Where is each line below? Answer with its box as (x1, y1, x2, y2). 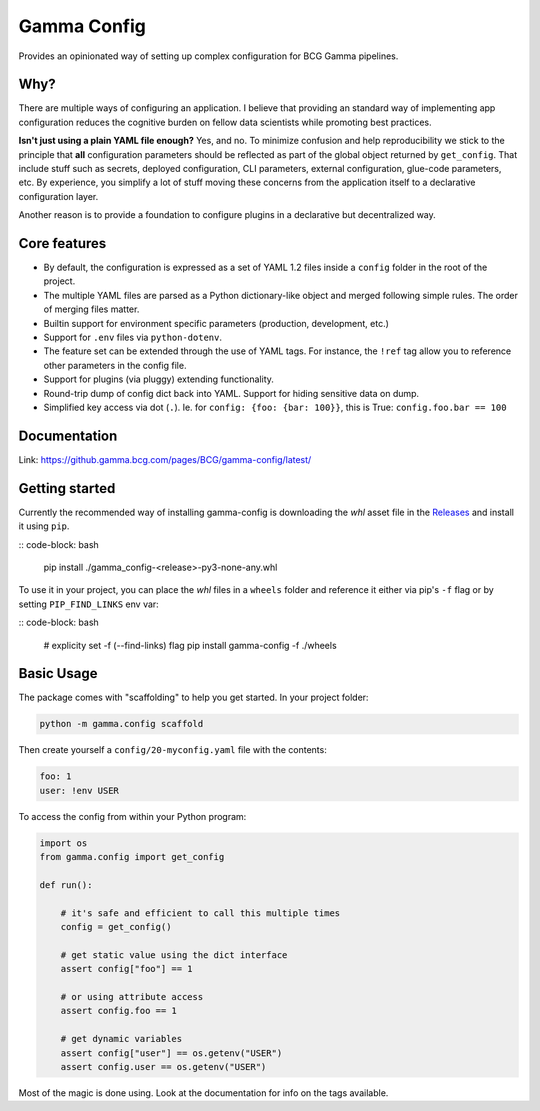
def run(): (39, 879, 93, 890)
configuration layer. (18, 190, 99, 202)
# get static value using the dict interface (60, 949, 288, 960)
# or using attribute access (60, 991, 204, 1003)
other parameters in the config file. (43, 359, 187, 371)
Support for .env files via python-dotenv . (43, 331, 222, 344)
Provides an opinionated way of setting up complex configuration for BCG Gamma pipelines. (18, 50, 399, 62)
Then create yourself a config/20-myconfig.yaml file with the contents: (18, 744, 327, 756)
